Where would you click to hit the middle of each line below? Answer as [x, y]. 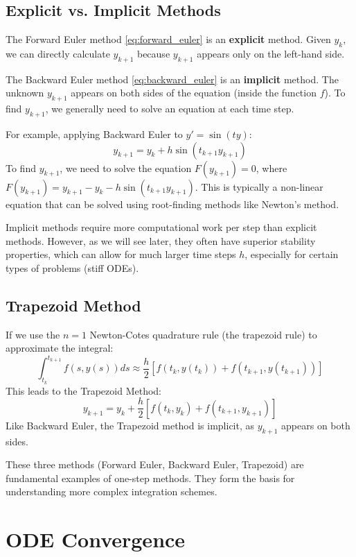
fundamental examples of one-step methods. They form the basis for [150, 478]
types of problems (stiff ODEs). [72, 267]
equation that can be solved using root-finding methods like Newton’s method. [172, 204]
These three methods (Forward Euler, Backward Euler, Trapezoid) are [155, 464]
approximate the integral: [60, 348]
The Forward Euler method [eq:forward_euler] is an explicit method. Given [168, 39]
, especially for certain [292, 254]
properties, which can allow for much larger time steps [121, 254]
